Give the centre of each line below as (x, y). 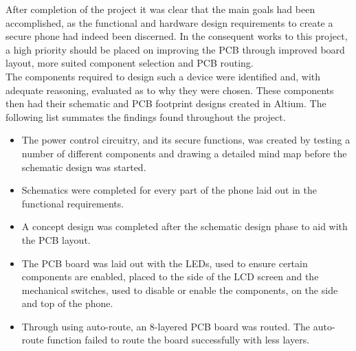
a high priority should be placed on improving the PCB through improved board (175, 49)
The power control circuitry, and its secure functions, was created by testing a (186, 140)
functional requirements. (73, 203)
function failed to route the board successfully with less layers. (178, 340)
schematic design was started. (84, 167)
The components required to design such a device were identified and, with (163, 76)
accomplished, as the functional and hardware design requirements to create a (169, 22)
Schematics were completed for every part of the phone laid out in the (169, 190)
